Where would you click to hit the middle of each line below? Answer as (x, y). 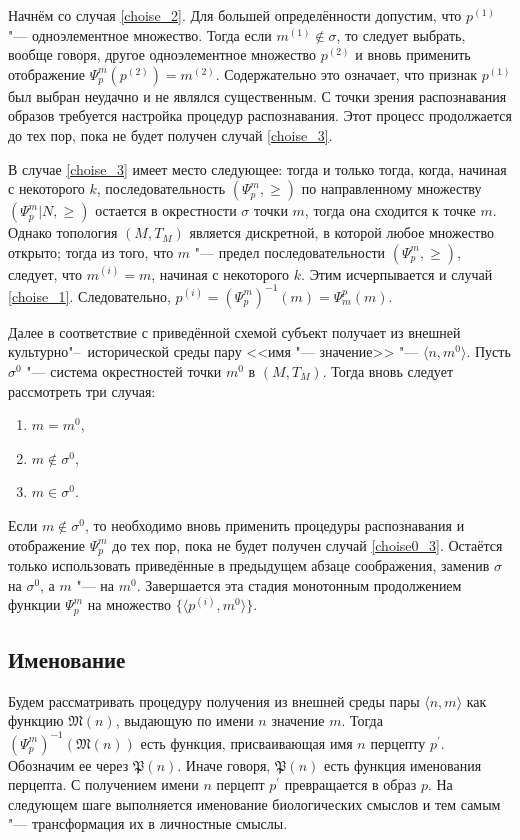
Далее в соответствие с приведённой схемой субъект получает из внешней (234, 331)
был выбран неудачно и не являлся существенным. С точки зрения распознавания (257, 95)
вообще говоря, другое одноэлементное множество (162, 54)
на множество (129, 604)
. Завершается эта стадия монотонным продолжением (299, 584)
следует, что (45, 273)
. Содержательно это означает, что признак (346, 73)
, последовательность (161, 188)
